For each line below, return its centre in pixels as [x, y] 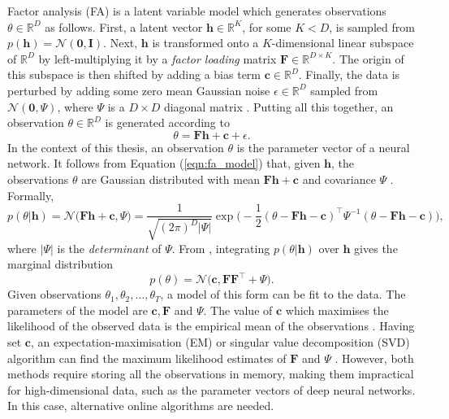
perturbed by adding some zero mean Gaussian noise [139, 90]
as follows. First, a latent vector [124, 26]
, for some [267, 26]
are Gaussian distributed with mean [171, 179]
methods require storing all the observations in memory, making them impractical [211, 374]
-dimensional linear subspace [343, 43]
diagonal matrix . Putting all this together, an [278, 106]
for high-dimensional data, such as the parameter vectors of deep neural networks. [212, 389]
